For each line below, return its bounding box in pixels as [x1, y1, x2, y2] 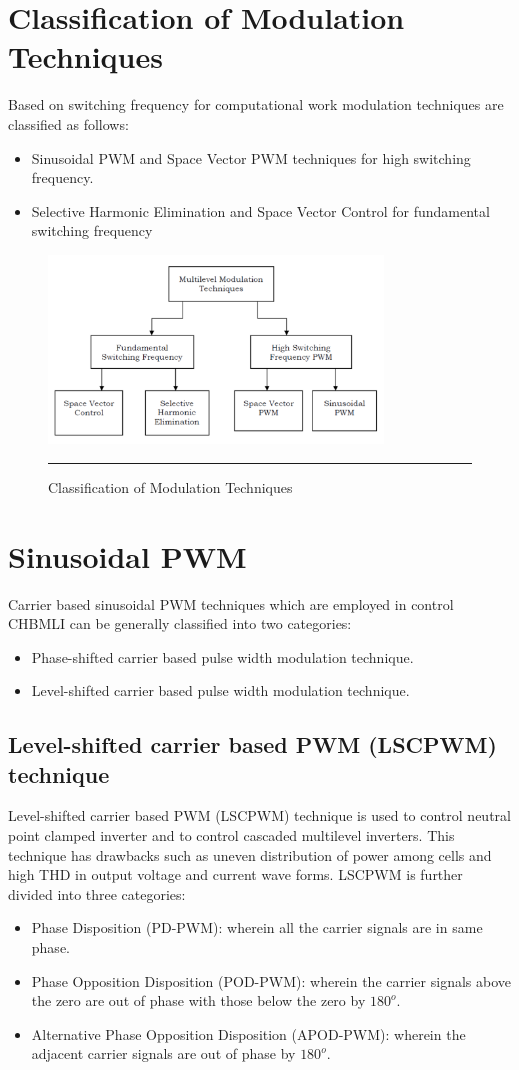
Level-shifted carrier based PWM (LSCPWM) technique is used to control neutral [8, 805, 511, 826]
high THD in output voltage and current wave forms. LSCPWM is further [8, 864, 463, 885]
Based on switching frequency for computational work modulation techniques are [8, 94, 504, 115]
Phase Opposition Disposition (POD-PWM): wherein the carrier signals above [31, 970, 511, 991]
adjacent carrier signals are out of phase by [31, 1043, 296, 1064]
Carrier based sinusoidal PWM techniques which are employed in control [8, 593, 454, 614]
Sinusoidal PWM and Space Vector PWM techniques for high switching [31, 147, 471, 168]
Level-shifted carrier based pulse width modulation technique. [31, 680, 410, 701]
